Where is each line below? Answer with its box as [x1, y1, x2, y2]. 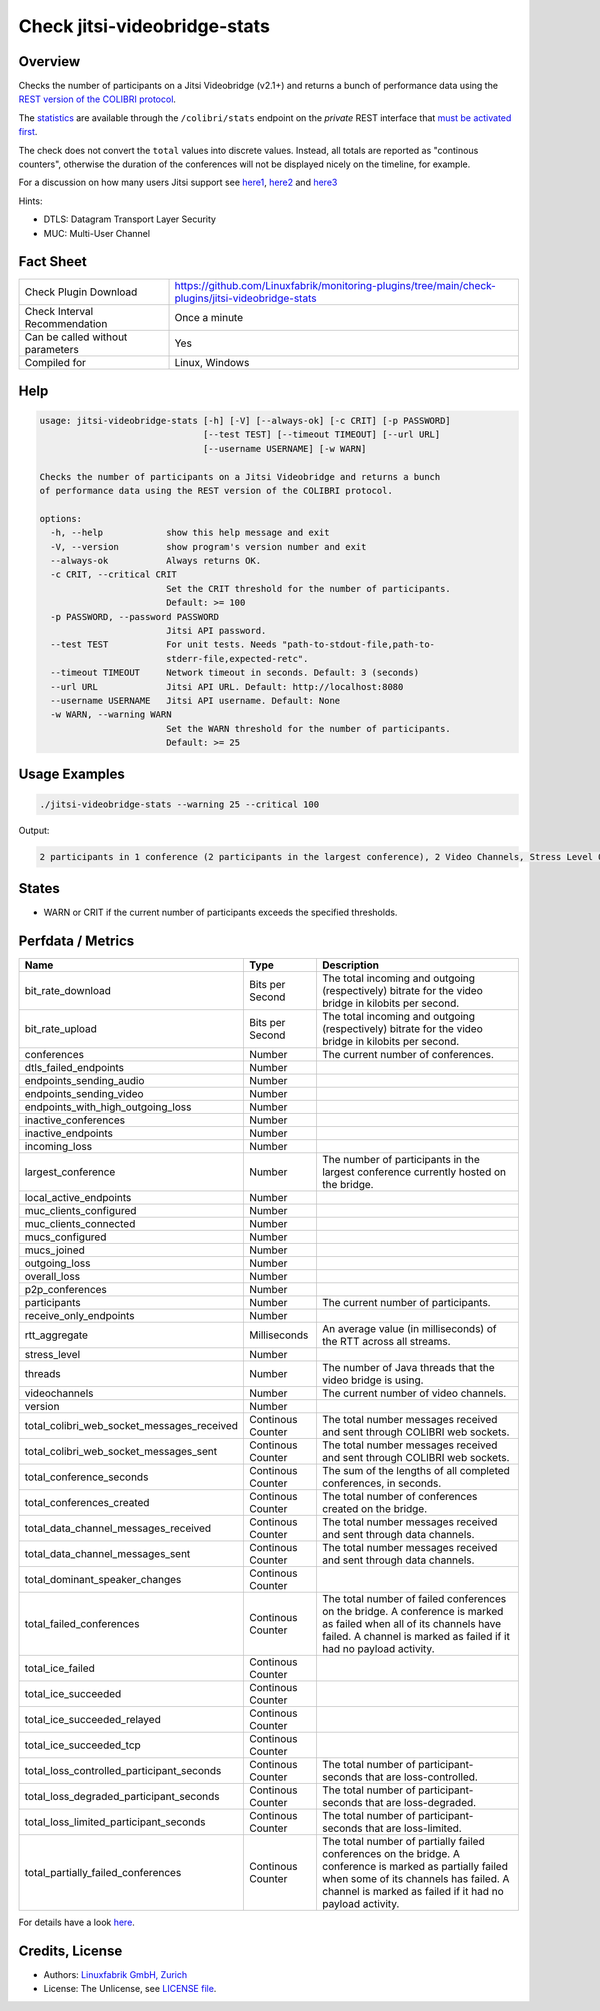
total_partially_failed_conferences [24, 1866, 182, 1880]
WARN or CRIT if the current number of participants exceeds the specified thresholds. [43, 906, 398, 919]
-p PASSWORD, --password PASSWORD [50, 611, 220, 622]
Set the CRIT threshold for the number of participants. [165, 583, 452, 594]
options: [39, 513, 83, 524]
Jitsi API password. [165, 625, 267, 636]
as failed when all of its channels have [321, 1617, 502, 1631]
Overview [18, 53, 81, 70]
